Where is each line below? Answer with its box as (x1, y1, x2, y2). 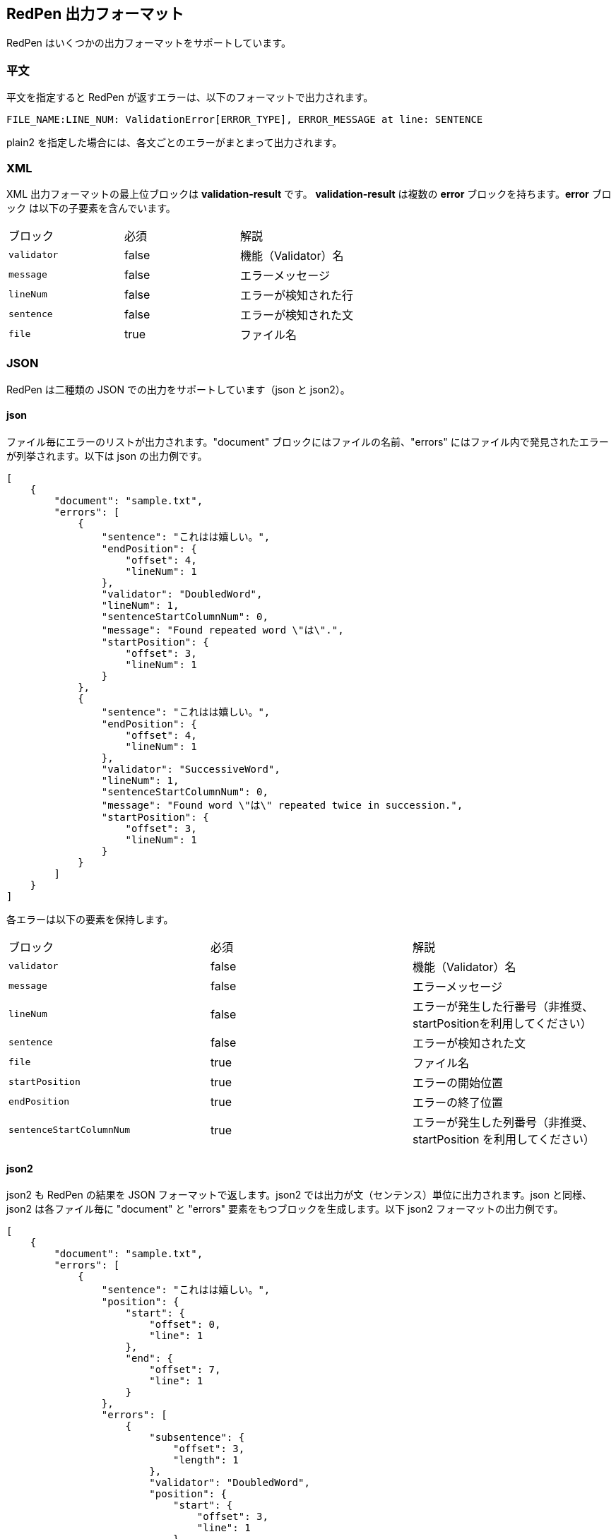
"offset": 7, (149, 1364, 221, 1376)
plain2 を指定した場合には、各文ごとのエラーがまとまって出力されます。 (6, 136, 343, 149)
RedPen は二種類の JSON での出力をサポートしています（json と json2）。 (6, 383, 350, 396)
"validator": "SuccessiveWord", (101, 763, 280, 775)
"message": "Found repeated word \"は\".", (101, 624, 344, 636)
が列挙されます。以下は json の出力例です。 (6, 449, 208, 462)
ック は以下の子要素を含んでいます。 (6, 201, 176, 214)
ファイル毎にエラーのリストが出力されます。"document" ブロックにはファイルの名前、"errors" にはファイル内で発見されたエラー (6, 435, 609, 448)
